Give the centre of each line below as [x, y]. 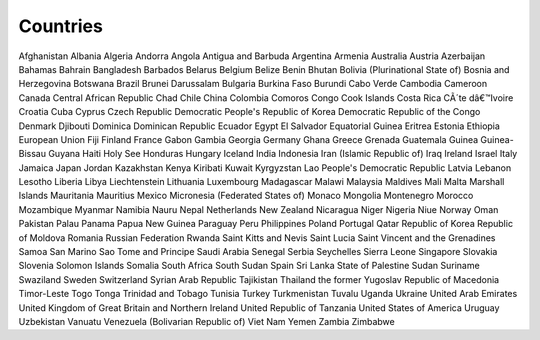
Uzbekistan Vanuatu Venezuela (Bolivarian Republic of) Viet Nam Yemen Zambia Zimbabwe [206, 321]
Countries [61, 26]
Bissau [32, 154]
